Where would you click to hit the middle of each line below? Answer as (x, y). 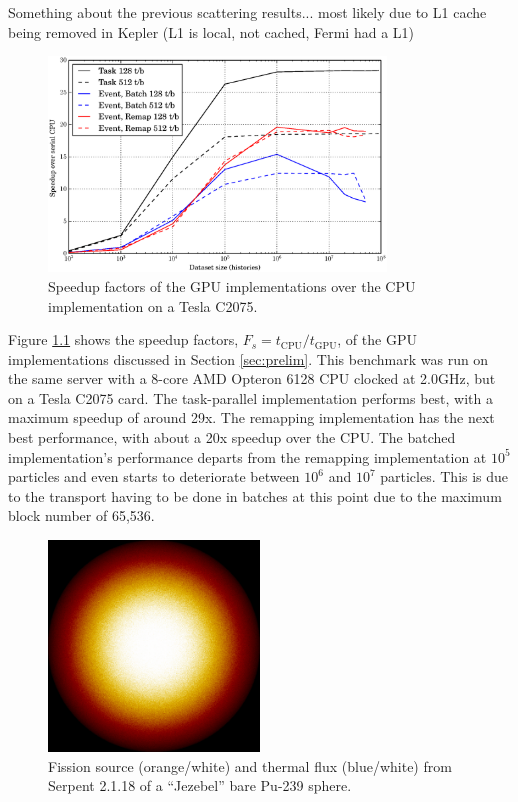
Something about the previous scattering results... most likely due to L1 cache (247, 12)
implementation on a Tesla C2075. (153, 305)
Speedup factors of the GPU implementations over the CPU (232, 285)
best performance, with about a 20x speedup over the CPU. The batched (232, 437)
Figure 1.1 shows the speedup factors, (123, 339)
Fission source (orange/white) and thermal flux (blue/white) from (250, 765)
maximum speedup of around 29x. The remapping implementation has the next (251, 417)
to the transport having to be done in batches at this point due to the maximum (255, 495)
